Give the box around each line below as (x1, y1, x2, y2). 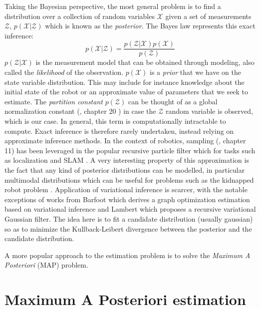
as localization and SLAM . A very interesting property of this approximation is (4, 155, 249, 165)
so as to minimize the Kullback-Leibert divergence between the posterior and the (4, 223, 252, 234)
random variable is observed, (166, 106, 253, 116)
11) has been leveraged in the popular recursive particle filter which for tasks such (4, 145, 256, 155)
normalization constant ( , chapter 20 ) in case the (4, 106, 156, 116)
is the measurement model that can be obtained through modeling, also (35, 57, 255, 67)
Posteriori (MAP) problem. (4, 260, 88, 270)
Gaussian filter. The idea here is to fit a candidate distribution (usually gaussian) (4, 213, 253, 224)
